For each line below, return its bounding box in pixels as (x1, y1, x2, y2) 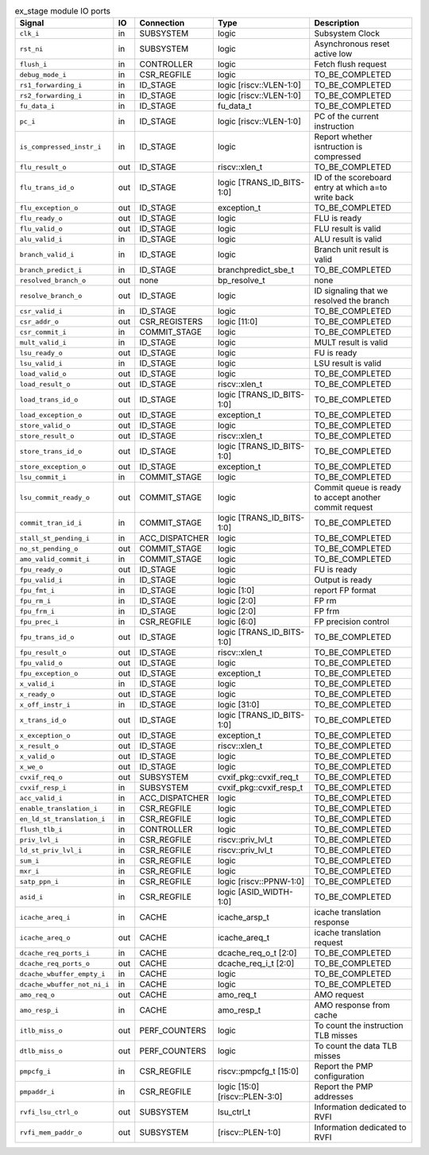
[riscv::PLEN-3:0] (217, 1091, 283, 1103)
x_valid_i (19, 680, 56, 688)
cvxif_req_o (19, 773, 63, 781)
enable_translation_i (19, 804, 99, 812)
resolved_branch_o (19, 276, 87, 285)
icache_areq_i (19, 913, 71, 921)
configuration (314, 1071, 365, 1082)
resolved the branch (314, 295, 389, 306)
